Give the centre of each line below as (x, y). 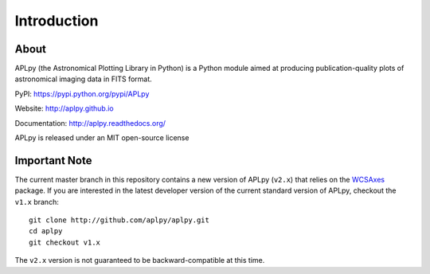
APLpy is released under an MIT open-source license (102, 138)
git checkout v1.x (65, 242)
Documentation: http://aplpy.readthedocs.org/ (90, 123)
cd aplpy (46, 231)
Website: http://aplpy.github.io (64, 108)
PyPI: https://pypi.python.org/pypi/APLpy (82, 94)
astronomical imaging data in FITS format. (84, 79)
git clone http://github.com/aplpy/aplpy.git (119, 220)
